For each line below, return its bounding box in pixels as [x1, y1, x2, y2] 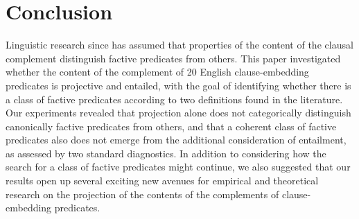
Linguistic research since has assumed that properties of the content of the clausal [6, 37, 353, 52]
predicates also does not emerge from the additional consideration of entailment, [6, 132, 347, 147]
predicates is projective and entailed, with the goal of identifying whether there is [6, 78, 351, 92]
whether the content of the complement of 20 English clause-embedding [6, 64, 309, 79]
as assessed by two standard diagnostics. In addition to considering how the [6, 146, 326, 160]
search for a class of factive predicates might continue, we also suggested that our [6, 159, 351, 174]
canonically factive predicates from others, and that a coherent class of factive [6, 119, 337, 133]
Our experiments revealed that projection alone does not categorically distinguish [6, 105, 351, 120]
